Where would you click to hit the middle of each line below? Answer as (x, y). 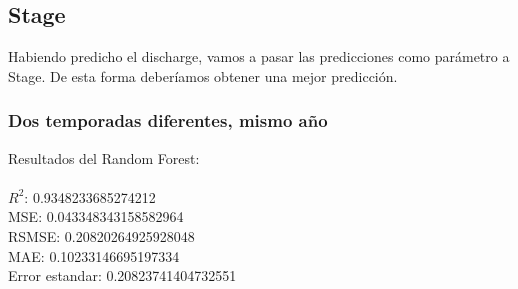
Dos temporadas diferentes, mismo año (168, 120)
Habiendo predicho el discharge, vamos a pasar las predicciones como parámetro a (259, 56)
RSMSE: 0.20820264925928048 (101, 235)
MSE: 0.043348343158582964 (96, 216)
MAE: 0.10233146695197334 (94, 255)
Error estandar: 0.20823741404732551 (122, 275)
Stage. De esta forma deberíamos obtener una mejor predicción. (203, 75)
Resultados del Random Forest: (104, 157)
